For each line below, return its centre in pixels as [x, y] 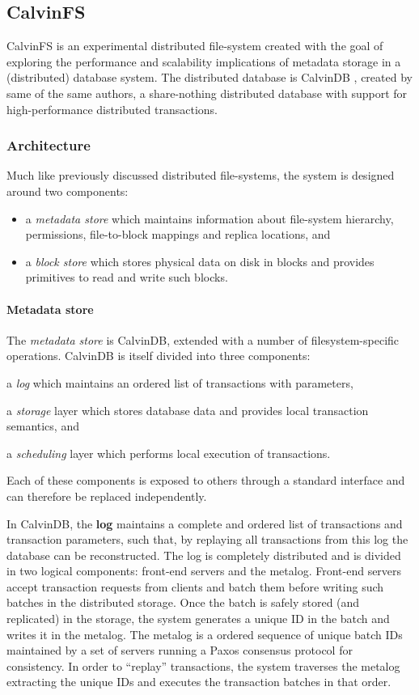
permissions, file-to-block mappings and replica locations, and [178, 234]
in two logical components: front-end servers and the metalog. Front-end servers [204, 571]
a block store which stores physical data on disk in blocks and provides [200, 261]
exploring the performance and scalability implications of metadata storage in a [204, 61]
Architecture [49, 145]
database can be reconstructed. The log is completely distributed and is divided [204, 555]
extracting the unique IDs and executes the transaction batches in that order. [199, 682]
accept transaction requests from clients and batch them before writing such [195, 586]
